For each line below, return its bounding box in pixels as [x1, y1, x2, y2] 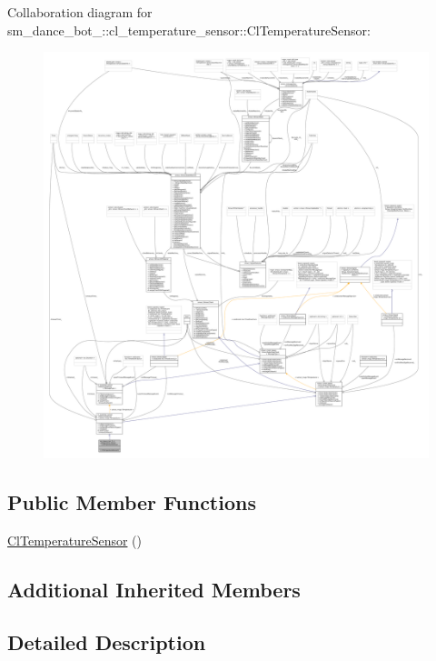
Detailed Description [7, 628, 206, 656]
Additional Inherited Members [7, 575, 301, 603]
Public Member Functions [7, 487, 256, 516]
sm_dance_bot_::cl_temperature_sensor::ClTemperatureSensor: [7, 20, 371, 39]
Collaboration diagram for [7, 3, 153, 21]
